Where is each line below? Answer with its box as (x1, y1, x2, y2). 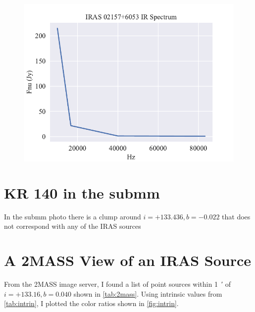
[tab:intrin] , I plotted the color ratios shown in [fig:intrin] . (4, 298, 179, 309)
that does (222, 211, 251, 221)
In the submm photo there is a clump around (4, 211, 141, 221)
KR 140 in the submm (4, 182, 160, 203)
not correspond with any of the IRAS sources (4, 221, 141, 231)
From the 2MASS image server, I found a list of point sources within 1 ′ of (4, 279, 231, 289)
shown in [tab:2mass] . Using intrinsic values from (73, 288, 222, 299)
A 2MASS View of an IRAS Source (4, 250, 252, 270)
